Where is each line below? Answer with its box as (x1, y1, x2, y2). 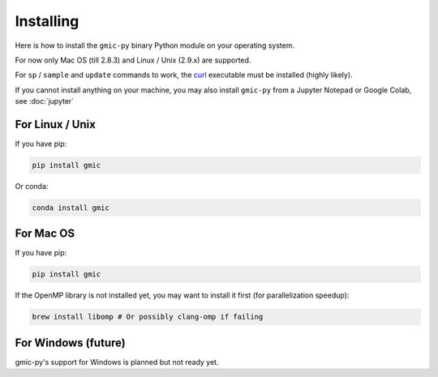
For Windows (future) (15, 336, 126, 349)
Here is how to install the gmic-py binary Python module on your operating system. (15, 41, 295, 50)
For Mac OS (15, 227, 75, 241)
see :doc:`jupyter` (15, 96, 75, 106)
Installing (15, 12, 79, 30)
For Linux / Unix (15, 118, 97, 131)
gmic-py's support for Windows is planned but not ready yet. (15, 357, 219, 366)
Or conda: (15, 181, 49, 191)
